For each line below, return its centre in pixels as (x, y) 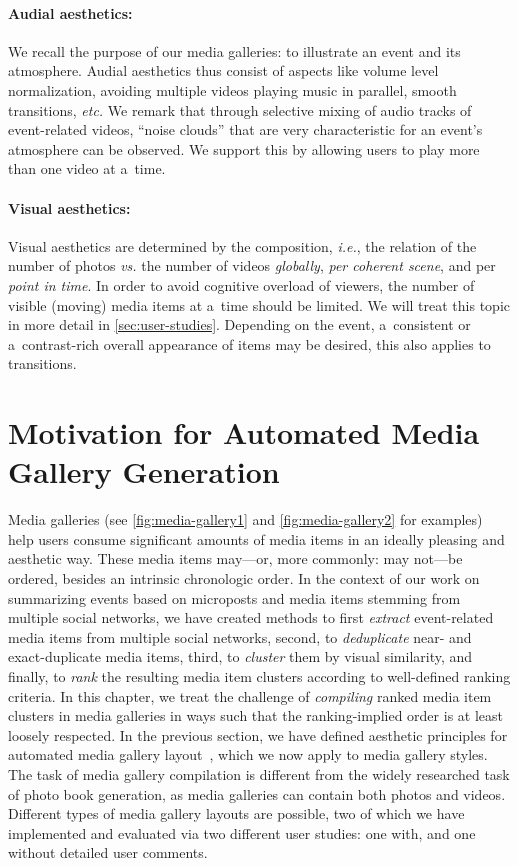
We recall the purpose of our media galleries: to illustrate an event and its (234, 50)
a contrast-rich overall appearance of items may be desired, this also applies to (249, 343)
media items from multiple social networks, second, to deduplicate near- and (240, 636)
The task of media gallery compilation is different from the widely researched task (259, 773)
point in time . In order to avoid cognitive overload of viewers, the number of (241, 284)
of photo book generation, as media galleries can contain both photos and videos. (257, 793)
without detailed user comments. (108, 852)
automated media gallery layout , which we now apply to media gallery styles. (248, 754)
